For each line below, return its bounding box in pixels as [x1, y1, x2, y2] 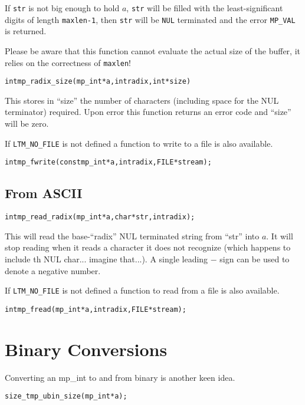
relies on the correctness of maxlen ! [5, 56, 132, 68]
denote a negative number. [5, 264, 101, 276]
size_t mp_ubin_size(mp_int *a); [5, 392, 127, 401]
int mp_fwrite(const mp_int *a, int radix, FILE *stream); [5, 158, 212, 167]
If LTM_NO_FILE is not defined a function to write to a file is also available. [5, 137, 273, 149]
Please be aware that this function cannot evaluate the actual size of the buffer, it [5, 44, 300, 57]
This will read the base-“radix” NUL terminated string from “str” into [5, 229, 260, 242]
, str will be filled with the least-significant [126, 2, 283, 14]
